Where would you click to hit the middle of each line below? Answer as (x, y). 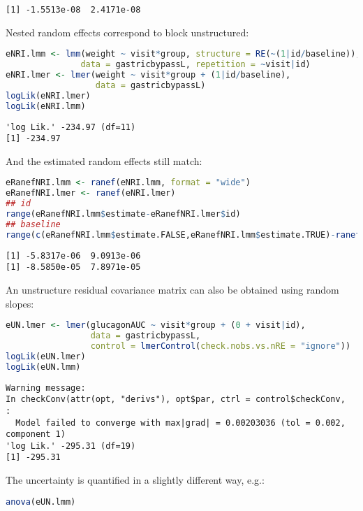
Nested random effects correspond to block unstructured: (127, 32)
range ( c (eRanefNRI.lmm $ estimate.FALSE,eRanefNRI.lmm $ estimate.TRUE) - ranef (183, 235)
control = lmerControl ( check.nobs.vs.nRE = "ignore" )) (221, 346)
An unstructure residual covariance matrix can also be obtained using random (172, 289)
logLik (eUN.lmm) (43, 367)
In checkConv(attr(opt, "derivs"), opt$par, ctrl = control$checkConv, (176, 400)
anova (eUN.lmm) (41, 502)
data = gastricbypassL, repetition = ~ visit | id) (195, 65)
